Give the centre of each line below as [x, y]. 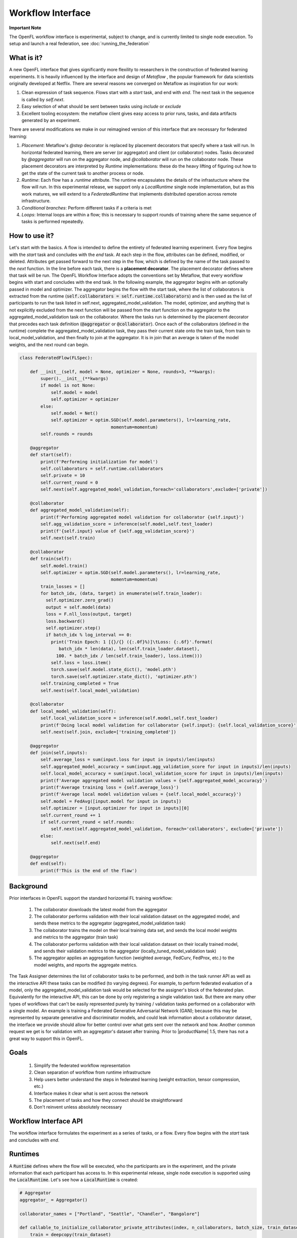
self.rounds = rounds [67, 434]
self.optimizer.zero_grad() [79, 600]
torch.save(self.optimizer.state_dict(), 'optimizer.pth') [124, 676]
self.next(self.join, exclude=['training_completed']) [108, 732]
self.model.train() [64, 566]
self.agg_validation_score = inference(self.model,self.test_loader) [126, 524]
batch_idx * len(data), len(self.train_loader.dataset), [129, 649]
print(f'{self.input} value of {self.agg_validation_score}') [118, 531]
